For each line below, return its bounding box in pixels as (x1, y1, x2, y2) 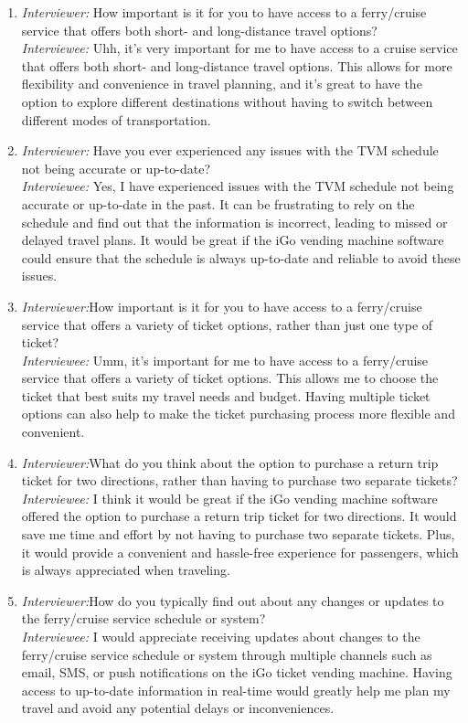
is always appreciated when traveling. (21, 560, 230, 579)
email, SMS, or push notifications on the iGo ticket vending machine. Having (21, 663, 452, 682)
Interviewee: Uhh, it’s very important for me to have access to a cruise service (21, 38, 458, 58)
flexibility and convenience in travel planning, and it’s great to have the (21, 74, 422, 93)
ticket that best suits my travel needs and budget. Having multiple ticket (21, 386, 431, 405)
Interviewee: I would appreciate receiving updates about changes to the (21, 627, 420, 645)
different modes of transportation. (21, 110, 211, 129)
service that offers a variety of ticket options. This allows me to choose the (21, 368, 439, 388)
